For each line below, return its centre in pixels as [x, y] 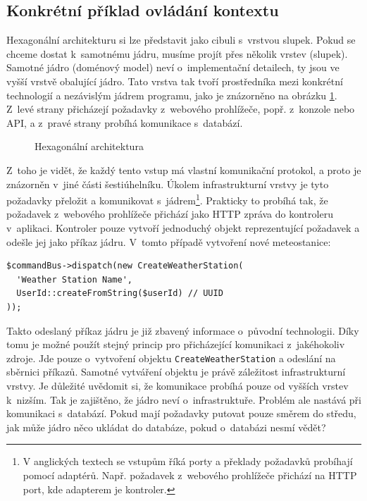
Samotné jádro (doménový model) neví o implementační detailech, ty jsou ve [173, 67]
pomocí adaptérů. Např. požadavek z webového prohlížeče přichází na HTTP [190, 475]
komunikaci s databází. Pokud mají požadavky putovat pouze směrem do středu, [181, 413]
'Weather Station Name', [74, 279]
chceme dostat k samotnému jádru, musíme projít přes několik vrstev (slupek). [177, 53]
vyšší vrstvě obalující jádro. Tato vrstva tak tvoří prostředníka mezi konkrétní [175, 81]
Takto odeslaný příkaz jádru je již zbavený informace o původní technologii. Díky [183, 330]
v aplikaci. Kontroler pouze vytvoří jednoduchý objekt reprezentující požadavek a [183, 227]
